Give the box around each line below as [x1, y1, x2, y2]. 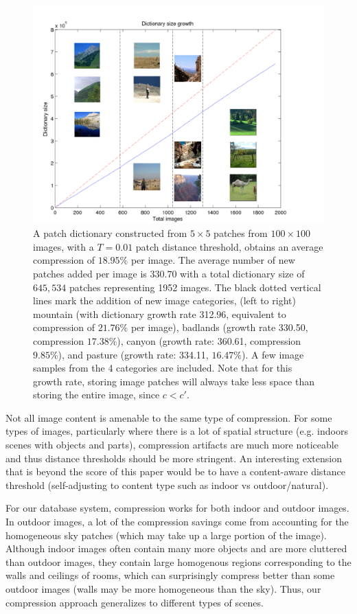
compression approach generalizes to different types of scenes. [5, 595, 264, 609]
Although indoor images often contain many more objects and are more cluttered [5, 541, 347, 556]
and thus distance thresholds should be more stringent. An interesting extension [5, 451, 343, 465]
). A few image [241, 347, 304, 361]
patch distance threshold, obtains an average [135, 239, 323, 253]
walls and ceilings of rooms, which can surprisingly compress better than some [5, 568, 335, 582]
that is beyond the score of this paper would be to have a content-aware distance [5, 464, 346, 479]
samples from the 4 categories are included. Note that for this [33, 361, 292, 375]
